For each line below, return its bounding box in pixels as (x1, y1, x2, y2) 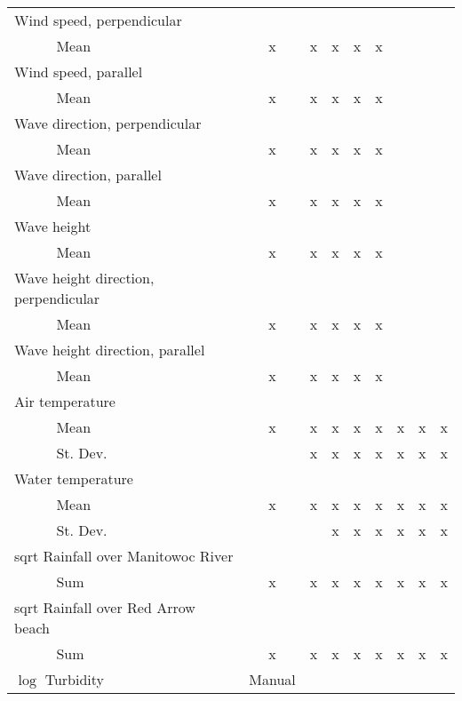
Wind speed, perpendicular (14, 10, 182, 30)
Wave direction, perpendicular (14, 113, 202, 133)
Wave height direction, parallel (14, 339, 205, 360)
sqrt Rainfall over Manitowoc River (14, 546, 234, 566)
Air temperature (14, 391, 115, 411)
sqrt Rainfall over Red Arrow (14, 597, 195, 617)
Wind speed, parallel (14, 61, 143, 82)
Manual (249, 669, 296, 689)
